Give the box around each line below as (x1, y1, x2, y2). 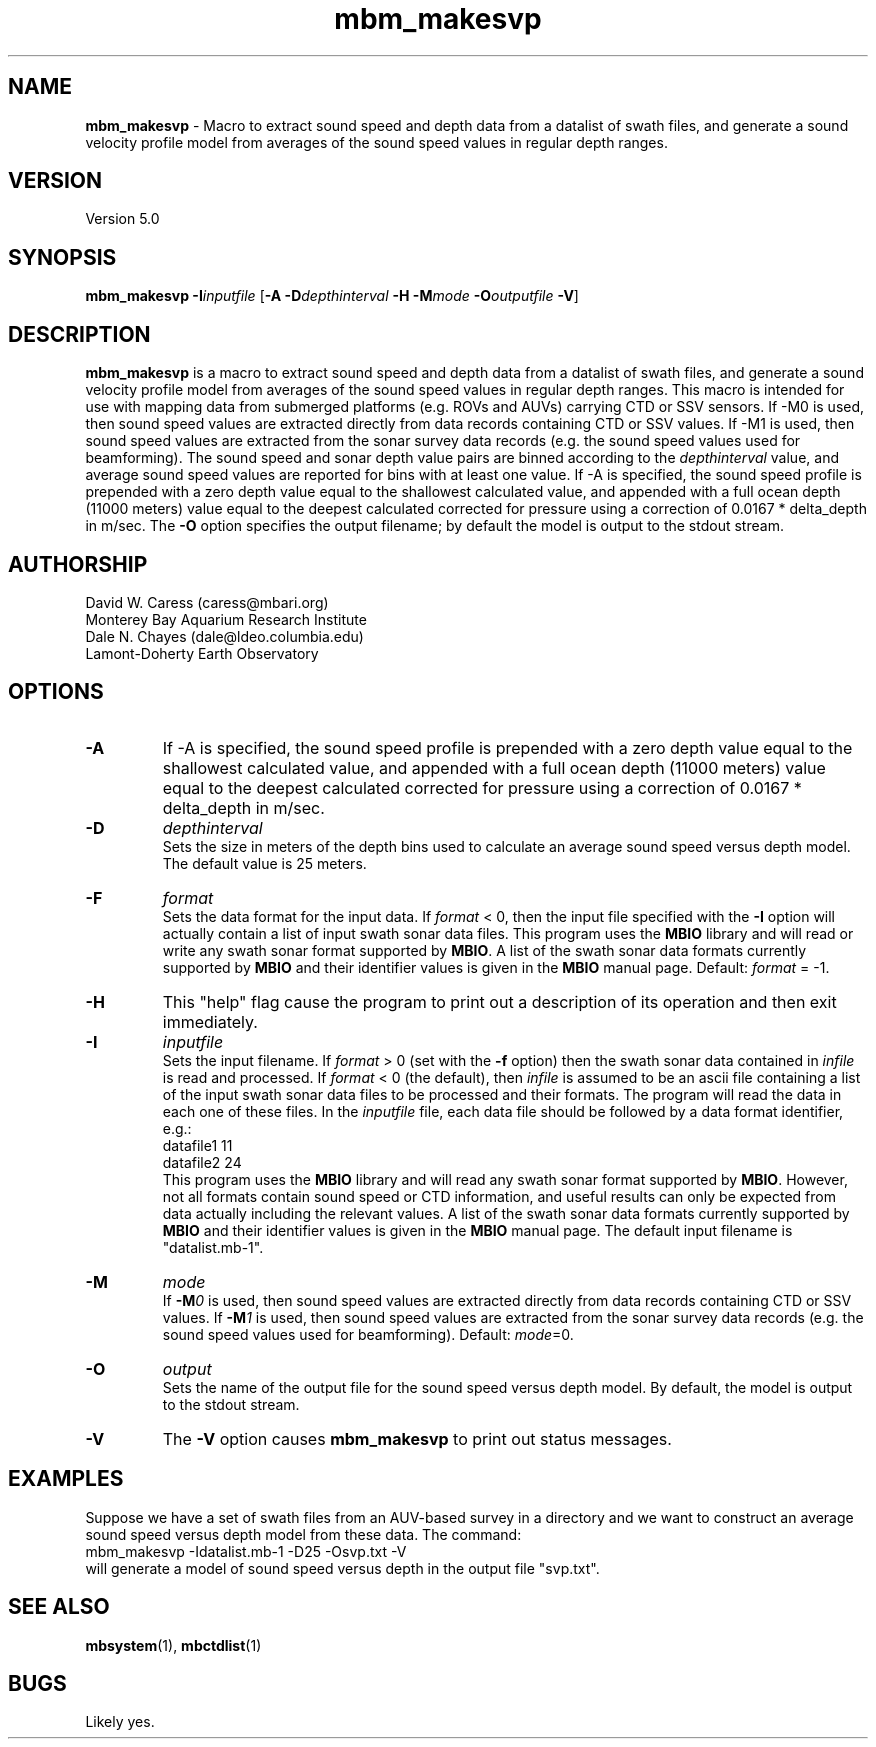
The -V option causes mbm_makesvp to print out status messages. (162, 1428, 672, 1449)
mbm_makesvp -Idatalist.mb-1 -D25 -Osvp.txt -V (85, 1542, 407, 1560)
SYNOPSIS (8, 244, 117, 270)
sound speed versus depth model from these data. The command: (85, 1525, 522, 1543)
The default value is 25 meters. (162, 854, 367, 872)
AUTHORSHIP (8, 551, 148, 577)
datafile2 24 (162, 1153, 242, 1171)
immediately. (162, 1011, 258, 1032)
